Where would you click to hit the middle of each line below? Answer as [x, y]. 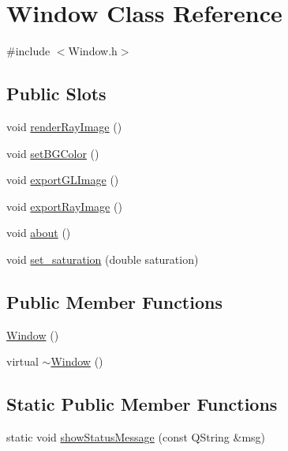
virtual [22, 361]
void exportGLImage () [63, 180]
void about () [39, 233]
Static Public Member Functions [142, 404]
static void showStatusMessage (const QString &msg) [136, 437]
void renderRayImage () [64, 126]
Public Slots [56, 94]
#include [28, 51]
